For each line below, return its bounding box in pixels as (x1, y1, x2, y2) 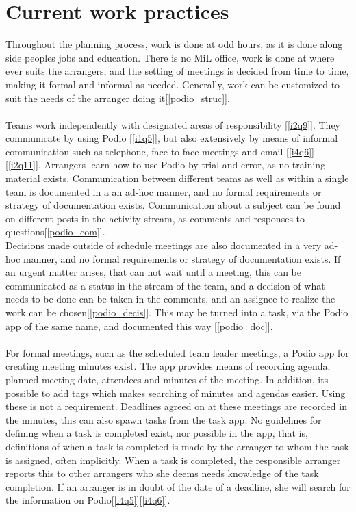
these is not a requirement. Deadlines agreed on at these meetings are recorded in (5, 399, 347, 413)
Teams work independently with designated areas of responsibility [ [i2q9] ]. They (5, 117, 340, 131)
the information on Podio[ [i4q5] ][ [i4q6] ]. (5, 493, 170, 507)
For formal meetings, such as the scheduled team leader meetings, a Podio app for (5, 345, 349, 359)
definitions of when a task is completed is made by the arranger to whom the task (5, 439, 349, 453)
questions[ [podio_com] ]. (5, 225, 105, 239)
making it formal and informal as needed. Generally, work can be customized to (5, 77, 340, 91)
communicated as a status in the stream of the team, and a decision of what (5, 278, 325, 292)
